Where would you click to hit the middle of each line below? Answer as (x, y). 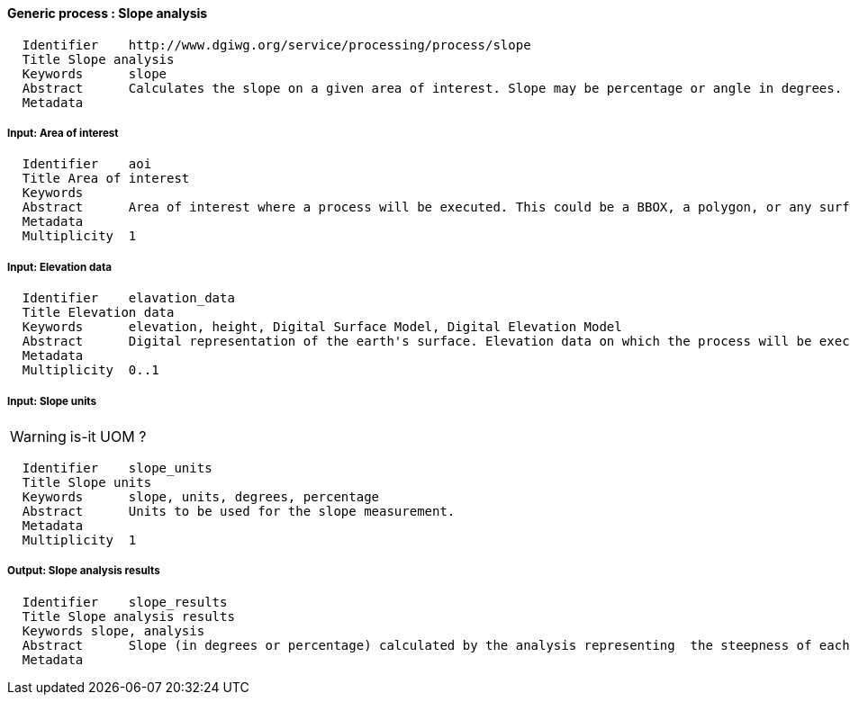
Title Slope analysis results (128, 616)
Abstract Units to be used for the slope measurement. (239, 511)
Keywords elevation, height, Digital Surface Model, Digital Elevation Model (322, 327)
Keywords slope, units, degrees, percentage (201, 496)
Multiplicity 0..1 (90, 370)
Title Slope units (87, 482)
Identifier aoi (87, 164)
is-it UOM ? (108, 436)
